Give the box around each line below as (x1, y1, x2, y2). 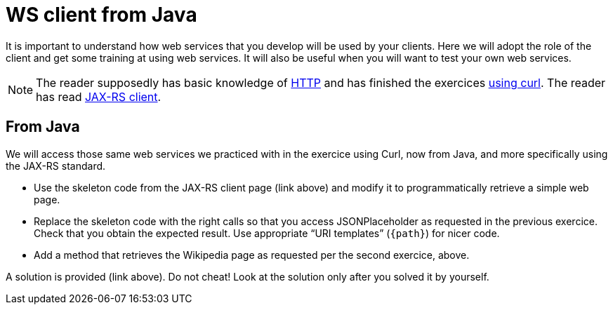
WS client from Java (6, 3, 197, 27)
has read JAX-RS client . (36, 89, 162, 104)
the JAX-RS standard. (6, 159, 106, 172)
